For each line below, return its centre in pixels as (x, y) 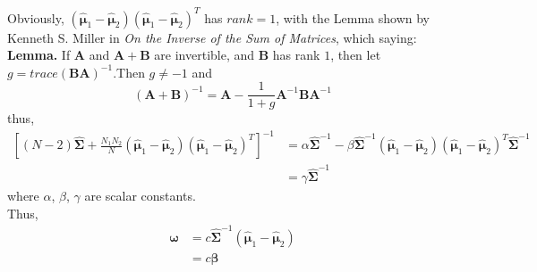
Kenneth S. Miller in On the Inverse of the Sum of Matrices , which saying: (212, 37)
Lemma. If (39, 55)
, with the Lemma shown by (353, 17)
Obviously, (36, 17)
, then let (356, 55)
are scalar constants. (140, 196)
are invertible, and (205, 55)
